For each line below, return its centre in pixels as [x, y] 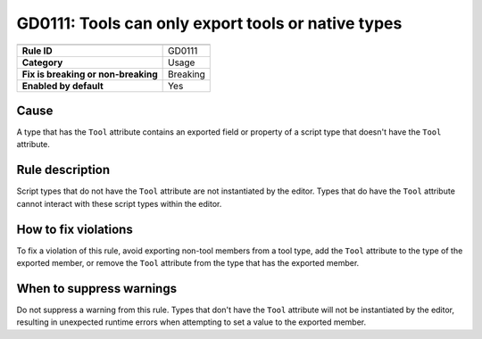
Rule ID [37, 51]
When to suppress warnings [97, 289]
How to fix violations [75, 229]
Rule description [63, 170]
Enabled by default [63, 86]
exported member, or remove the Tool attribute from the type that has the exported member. [188, 263]
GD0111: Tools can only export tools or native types [209, 23]
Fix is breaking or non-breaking [90, 74]
